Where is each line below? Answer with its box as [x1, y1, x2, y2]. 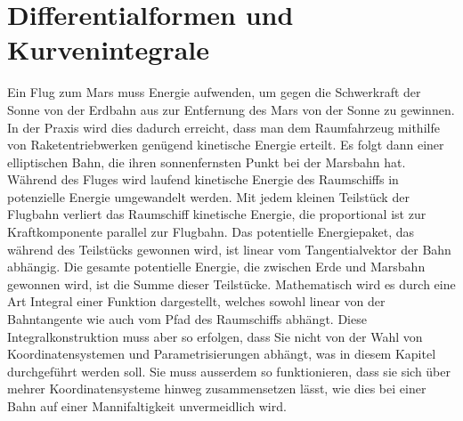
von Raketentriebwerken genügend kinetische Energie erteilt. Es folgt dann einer [7, 135, 444, 154]
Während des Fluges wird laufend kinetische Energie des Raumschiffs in [7, 170, 399, 189]
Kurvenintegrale [7, 31, 210, 68]
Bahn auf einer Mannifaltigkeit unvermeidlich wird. [7, 397, 287, 415]
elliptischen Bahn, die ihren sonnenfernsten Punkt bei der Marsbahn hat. [7, 152, 406, 171]
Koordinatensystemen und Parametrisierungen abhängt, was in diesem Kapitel [7, 344, 436, 363]
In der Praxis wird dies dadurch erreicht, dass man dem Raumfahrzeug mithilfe [7, 117, 440, 136]
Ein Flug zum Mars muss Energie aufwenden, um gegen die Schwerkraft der [7, 83, 421, 101]
